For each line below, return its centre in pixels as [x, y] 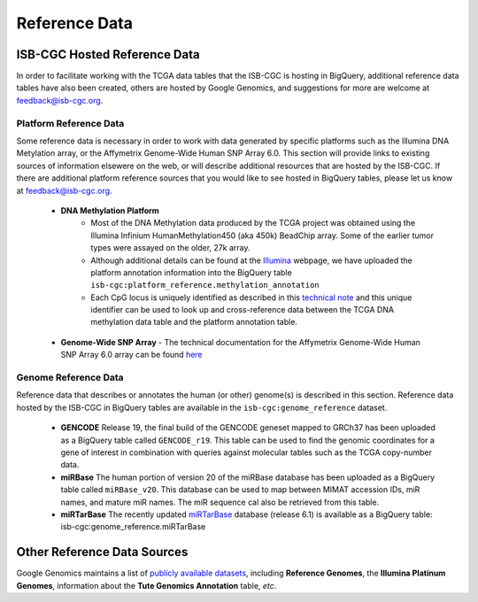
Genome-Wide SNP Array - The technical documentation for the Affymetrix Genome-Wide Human [240, 342]
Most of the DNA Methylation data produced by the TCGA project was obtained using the [253, 223]
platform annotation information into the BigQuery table [191, 272]
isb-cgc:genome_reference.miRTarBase [133, 527]
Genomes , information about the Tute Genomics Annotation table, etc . [146, 585]
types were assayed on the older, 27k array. [170, 248]
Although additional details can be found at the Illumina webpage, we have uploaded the [252, 260]
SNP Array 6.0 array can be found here [131, 355]
